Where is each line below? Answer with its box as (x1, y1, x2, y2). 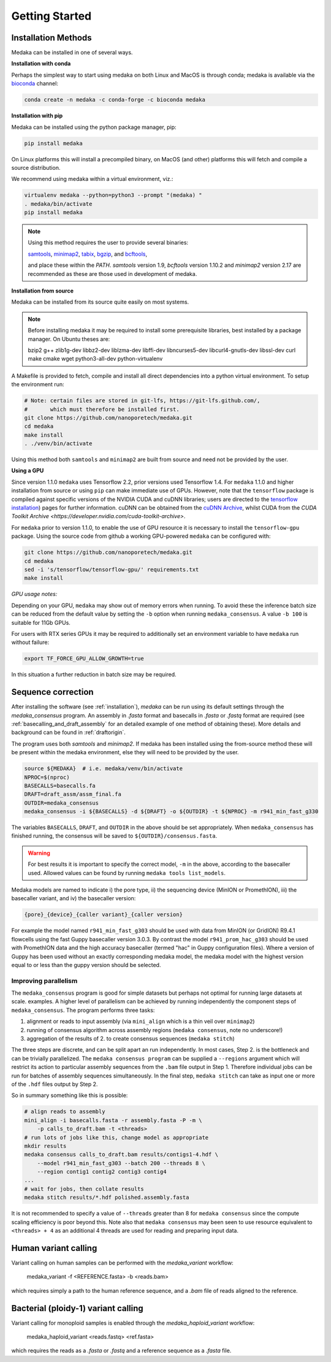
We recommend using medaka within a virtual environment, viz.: (11, 175, 173, 183)
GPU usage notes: (11, 591, 58, 598)
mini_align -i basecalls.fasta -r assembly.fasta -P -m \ (24, 1117, 202, 1123)
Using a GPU (11, 467, 44, 475)
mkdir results (24, 1142, 67, 1149)
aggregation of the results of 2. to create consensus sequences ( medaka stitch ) (26, 1035, 235, 1043)
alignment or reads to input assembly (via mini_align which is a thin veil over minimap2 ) (26, 1018, 255, 1025)
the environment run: (11, 381, 64, 388)
